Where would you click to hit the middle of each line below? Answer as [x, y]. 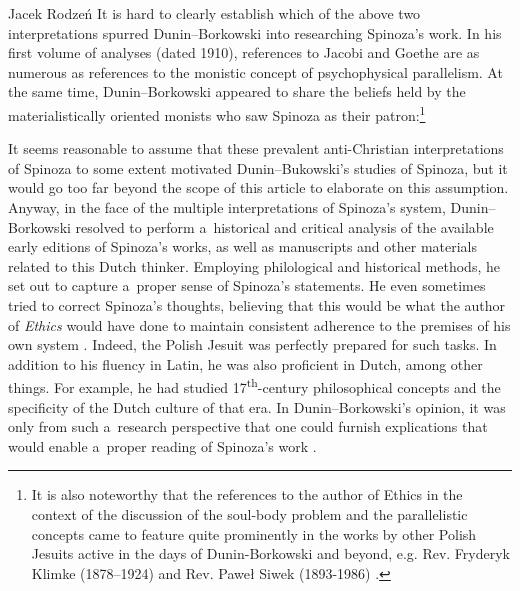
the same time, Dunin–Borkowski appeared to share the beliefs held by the [237, 91]
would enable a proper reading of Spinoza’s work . [162, 445]
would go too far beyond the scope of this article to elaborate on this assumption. [258, 187]
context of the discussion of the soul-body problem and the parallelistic [249, 513]
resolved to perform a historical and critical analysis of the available [284, 226]
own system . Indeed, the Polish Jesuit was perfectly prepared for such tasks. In [252, 344]
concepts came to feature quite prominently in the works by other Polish [254, 533]
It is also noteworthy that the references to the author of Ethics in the [247, 494]
